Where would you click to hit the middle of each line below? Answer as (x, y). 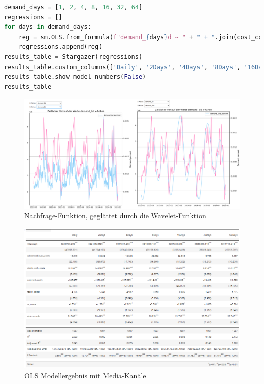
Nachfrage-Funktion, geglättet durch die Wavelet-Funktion (115, 215)
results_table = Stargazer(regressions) (73, 57)
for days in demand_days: (48, 27)
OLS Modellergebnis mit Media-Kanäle (85, 376)
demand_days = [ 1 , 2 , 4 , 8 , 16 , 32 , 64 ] (73, 7)
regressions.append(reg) (60, 47)
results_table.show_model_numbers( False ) (75, 77)
